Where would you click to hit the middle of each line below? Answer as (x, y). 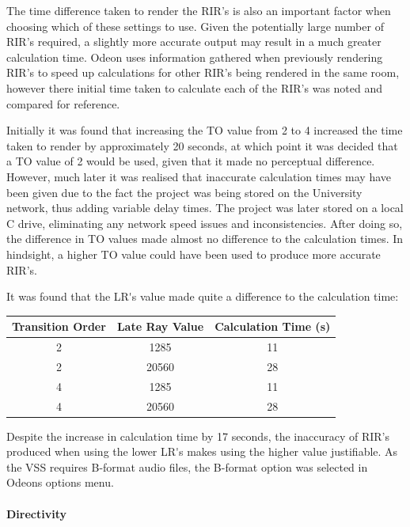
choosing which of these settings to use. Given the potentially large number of (195, 26)
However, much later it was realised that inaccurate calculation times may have (199, 176)
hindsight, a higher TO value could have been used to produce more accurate (194, 254)
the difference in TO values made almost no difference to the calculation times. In (205, 239)
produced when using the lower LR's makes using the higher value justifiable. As (202, 451)
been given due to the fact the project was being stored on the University (184, 192)
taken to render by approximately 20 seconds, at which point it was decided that (202, 145)
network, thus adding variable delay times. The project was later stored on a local (205, 208)
